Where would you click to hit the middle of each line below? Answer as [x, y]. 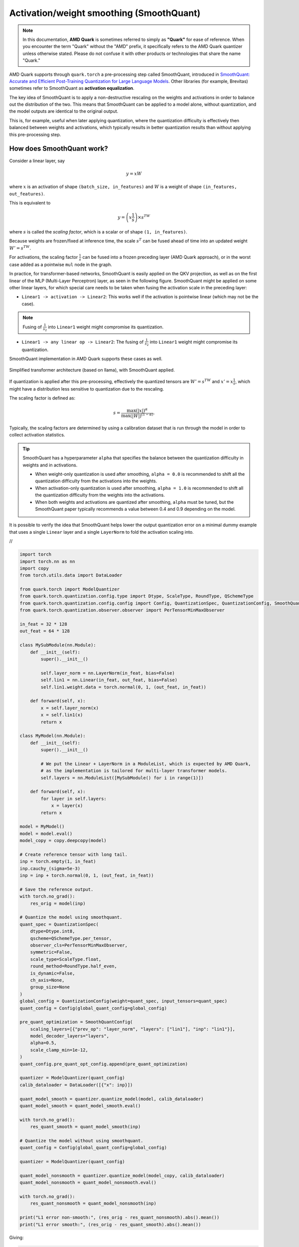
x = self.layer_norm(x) [70, 708]
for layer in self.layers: [74, 799]
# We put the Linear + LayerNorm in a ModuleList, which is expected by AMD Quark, [146, 764]
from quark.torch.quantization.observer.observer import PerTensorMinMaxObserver [122, 610]
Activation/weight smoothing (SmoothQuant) [105, 13]
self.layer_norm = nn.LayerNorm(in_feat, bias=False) [108, 673]
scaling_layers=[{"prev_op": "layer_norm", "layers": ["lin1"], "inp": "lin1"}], [133, 1029]
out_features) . [27, 194]
